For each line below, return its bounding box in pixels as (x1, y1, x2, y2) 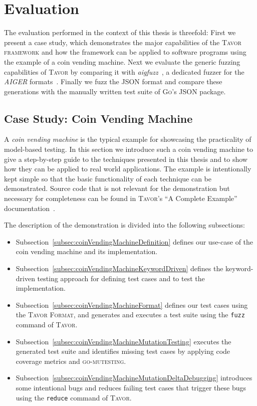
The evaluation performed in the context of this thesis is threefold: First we (4, 27, 236, 38)
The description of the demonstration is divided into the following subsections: (4, 220, 245, 230)
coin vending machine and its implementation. (16, 246, 158, 257)
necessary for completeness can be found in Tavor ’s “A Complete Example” (4, 193, 237, 204)
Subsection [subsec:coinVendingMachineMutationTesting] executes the (16, 336, 231, 346)
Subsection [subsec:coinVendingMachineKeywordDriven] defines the (16, 263, 223, 274)
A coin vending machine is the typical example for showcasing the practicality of (4, 134, 251, 144)
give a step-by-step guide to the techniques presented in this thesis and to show (4, 153, 247, 164)
